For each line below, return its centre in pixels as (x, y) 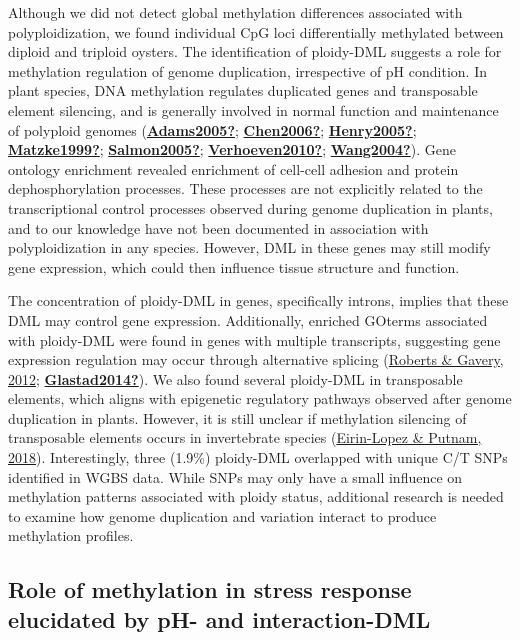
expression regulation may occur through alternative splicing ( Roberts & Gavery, (256, 359)
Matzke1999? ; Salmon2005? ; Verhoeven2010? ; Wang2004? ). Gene (232, 149)
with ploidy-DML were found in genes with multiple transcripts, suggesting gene (254, 339)
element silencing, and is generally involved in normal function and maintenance (253, 109)
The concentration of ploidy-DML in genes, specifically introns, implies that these (258, 300)
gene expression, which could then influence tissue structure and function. (234, 266)
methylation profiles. (71, 535)
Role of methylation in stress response (210, 589)
